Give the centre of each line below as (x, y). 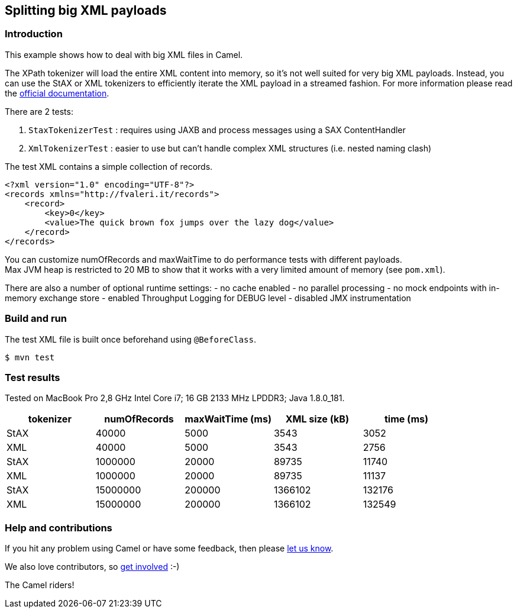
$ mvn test (30, 357)
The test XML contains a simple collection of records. (109, 166)
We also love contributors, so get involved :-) (92, 567)
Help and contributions (59, 527)
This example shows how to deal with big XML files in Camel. (124, 54)
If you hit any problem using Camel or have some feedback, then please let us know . (169, 549)
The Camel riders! (40, 585)
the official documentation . (57, 93)
